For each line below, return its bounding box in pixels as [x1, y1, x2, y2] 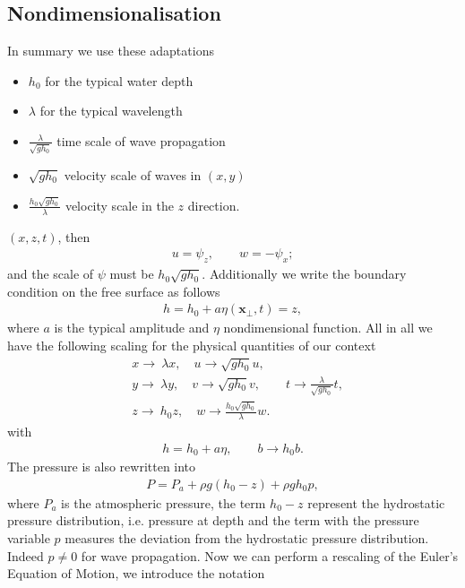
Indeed [7, 546, 44, 565]
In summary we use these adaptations [7, 41, 214, 60]
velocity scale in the [65, 195, 174, 214]
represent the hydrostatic [307, 493, 445, 512]
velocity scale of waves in [64, 165, 202, 184]
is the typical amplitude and [54, 318, 210, 337]
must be [109, 264, 154, 283]
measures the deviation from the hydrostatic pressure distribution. [65, 528, 429, 547]
